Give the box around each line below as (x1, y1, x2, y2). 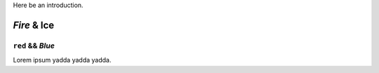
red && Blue (13, 41, 55, 51)
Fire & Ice (13, 19, 55, 31)
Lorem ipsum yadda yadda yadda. (13, 56, 112, 65)
